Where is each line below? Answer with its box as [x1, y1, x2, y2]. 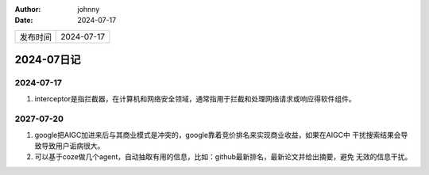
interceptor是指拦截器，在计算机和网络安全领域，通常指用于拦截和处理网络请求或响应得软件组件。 [34, 93, 357, 103]
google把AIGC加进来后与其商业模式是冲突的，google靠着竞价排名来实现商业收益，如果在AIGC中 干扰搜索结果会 [34, 130, 401, 139]
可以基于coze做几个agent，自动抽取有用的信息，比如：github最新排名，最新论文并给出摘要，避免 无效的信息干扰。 [34, 152, 412, 162]
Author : [14, 5, 41, 13]
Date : [14, 16, 33, 25]
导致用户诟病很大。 [41, 141, 105, 150]
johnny [77, 5, 100, 13]
